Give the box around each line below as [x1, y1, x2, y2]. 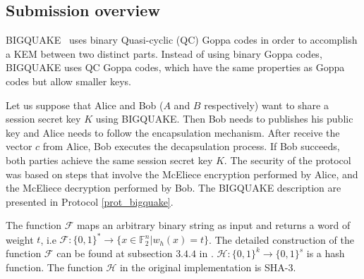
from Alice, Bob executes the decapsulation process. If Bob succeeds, [42, 139, 340, 154]
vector [6, 139, 32, 154]
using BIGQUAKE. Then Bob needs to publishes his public [95, 111, 353, 126]
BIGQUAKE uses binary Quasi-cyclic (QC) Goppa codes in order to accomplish [6, 32, 358, 47]
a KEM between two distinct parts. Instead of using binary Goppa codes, [6, 46, 322, 61]
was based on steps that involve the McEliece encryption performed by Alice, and [6, 166, 358, 181]
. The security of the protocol [224, 152, 351, 167]
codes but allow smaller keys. [6, 73, 131, 88]
